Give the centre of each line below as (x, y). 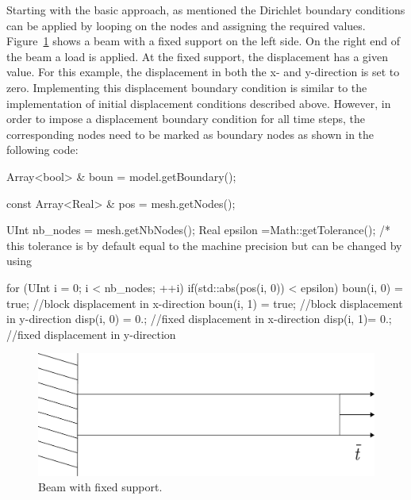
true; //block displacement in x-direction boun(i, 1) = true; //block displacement (205, 303)
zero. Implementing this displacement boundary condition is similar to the (187, 87)
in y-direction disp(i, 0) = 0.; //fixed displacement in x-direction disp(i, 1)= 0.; (199, 319)
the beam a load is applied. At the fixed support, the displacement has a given (198, 56)
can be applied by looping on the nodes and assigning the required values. (186, 25)
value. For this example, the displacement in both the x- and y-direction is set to (203, 72)
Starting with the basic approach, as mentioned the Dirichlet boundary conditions (206, 10)
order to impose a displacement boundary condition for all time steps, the (186, 119)
